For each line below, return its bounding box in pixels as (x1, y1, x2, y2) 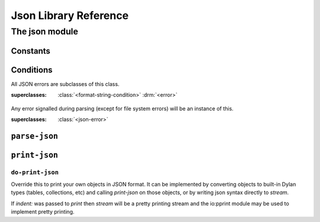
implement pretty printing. (11, 208, 75, 215)
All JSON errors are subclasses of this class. (11, 80, 120, 87)
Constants (11, 46, 50, 56)
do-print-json (11, 168, 59, 176)
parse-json (11, 131, 59, 141)
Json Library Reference (11, 9, 129, 22)
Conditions (11, 65, 53, 75)
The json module (11, 26, 78, 37)
